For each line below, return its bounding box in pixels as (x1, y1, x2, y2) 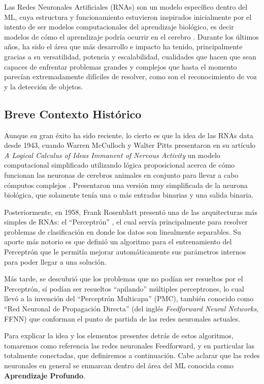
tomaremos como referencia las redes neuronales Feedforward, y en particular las (4, 340, 255, 350)
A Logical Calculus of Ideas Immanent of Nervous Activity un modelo (4, 149, 220, 160)
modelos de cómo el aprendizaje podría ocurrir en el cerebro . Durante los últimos (4, 31, 259, 42)
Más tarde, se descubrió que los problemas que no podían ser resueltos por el (4, 273, 243, 284)
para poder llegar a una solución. (4, 256, 107, 267)
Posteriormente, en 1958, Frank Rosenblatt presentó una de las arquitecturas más (4, 206, 258, 217)
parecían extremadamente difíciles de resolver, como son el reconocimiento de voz (4, 71, 257, 82)
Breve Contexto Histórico (4, 106, 142, 121)
